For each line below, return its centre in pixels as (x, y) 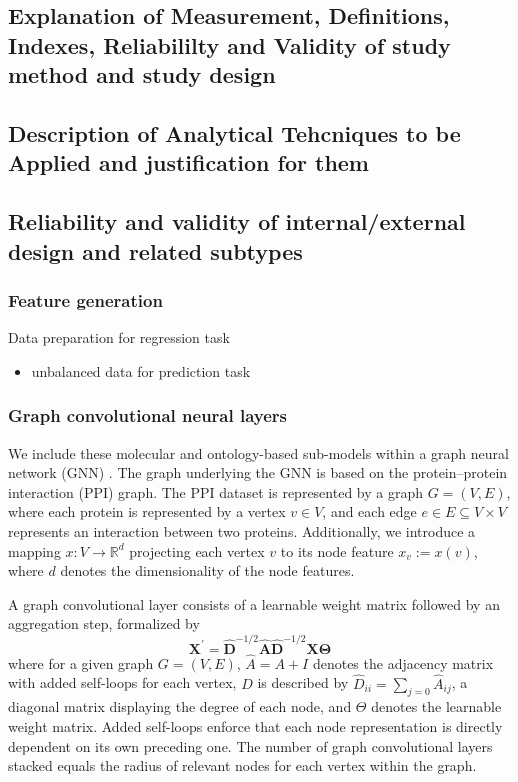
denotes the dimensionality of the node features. (207, 570)
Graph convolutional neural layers (148, 415)
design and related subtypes (155, 250)
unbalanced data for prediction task (141, 370)
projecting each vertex (197, 550)
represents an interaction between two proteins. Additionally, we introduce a (242, 530)
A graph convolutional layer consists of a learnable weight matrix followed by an (254, 603)
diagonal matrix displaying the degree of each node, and (180, 706)
